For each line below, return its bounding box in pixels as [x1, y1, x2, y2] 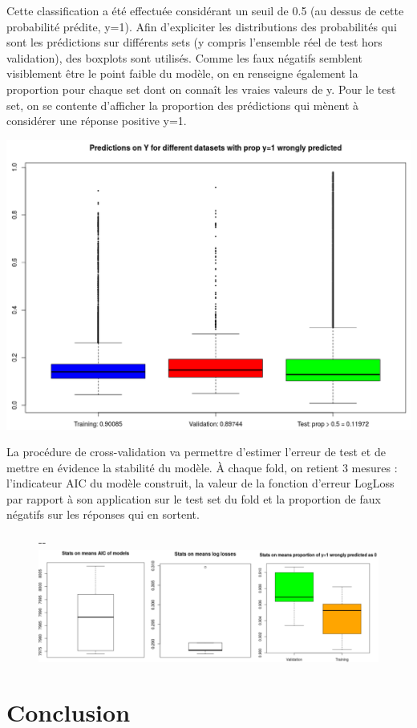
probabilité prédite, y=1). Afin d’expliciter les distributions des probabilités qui [6, 18, 397, 34]
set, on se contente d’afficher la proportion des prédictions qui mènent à [6, 96, 359, 113]
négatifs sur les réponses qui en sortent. [6, 506, 200, 523]
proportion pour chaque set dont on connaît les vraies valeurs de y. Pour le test [6, 80, 396, 97]
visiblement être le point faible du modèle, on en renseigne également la [6, 65, 358, 82]
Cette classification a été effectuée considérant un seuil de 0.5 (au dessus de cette [6, 2, 404, 18]
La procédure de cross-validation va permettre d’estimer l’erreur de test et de [6, 443, 386, 460]
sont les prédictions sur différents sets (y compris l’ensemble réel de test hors [6, 34, 383, 51]
